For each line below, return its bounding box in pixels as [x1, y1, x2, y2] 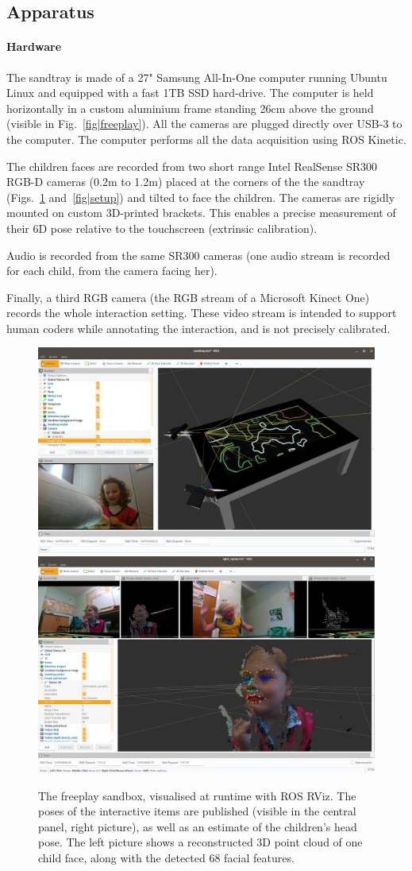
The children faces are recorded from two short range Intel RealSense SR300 [6, 157, 378, 174]
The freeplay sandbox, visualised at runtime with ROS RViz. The [38, 787, 356, 803]
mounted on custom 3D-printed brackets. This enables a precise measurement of [6, 204, 396, 221]
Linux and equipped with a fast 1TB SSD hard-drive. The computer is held [6, 84, 374, 101]
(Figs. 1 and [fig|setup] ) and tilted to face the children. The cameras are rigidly [6, 188, 395, 205]
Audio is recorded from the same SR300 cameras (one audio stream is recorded [6, 246, 391, 263]
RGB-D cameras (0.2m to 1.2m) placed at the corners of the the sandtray [6, 173, 365, 190]
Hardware [6, 38, 62, 55]
